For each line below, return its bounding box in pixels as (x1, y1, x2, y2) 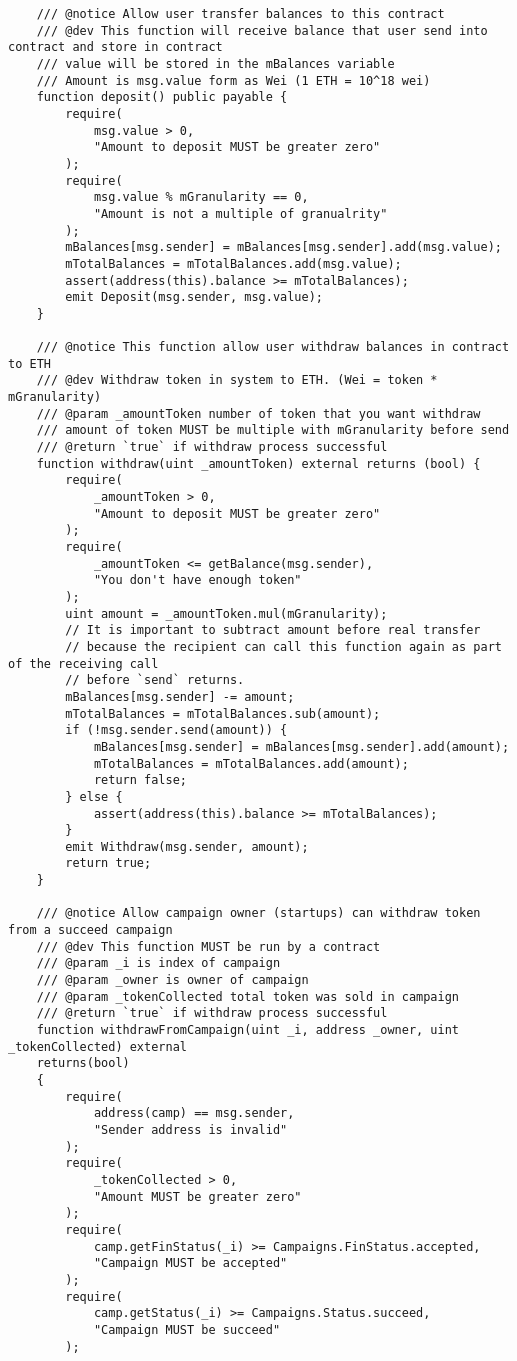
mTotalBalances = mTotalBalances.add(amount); (93, 756, 409, 771)
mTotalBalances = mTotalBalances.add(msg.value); (65, 256, 402, 271)
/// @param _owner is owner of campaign (36, 973, 309, 988)
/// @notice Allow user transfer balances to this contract (36, 7, 445, 21)
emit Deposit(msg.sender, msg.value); (65, 290, 323, 305)
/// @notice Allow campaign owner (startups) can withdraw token (36, 906, 481, 921)
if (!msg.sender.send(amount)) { (65, 723, 288, 738)
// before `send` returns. (65, 673, 245, 688)
